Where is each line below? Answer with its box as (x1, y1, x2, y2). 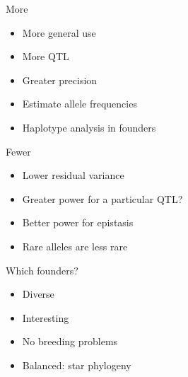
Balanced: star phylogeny (22, 357, 131, 372)
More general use (22, 25, 96, 40)
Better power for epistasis (22, 215, 134, 230)
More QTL (22, 49, 69, 64)
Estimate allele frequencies (22, 96, 137, 111)
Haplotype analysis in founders (22, 120, 156, 134)
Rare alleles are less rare (22, 238, 128, 253)
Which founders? (6, 262, 78, 277)
